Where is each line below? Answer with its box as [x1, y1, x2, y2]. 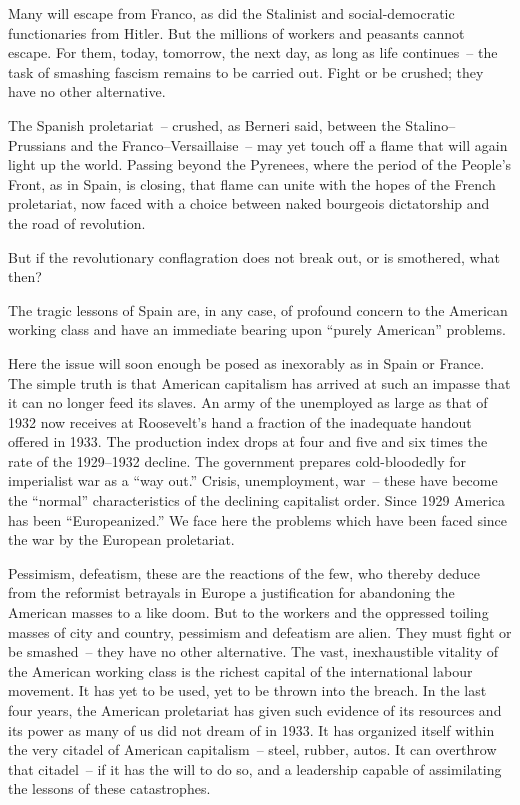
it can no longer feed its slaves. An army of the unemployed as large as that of [8, 392, 488, 413]
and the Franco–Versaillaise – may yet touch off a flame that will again [70, 134, 508, 155]
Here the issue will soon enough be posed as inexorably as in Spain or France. [8, 352, 485, 373]
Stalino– [405, 114, 456, 135]
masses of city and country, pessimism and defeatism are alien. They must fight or [8, 621, 512, 642]
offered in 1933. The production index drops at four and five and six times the [8, 431, 488, 452]
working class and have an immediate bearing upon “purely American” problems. [8, 319, 506, 340]
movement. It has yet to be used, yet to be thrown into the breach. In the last [8, 680, 487, 701]
